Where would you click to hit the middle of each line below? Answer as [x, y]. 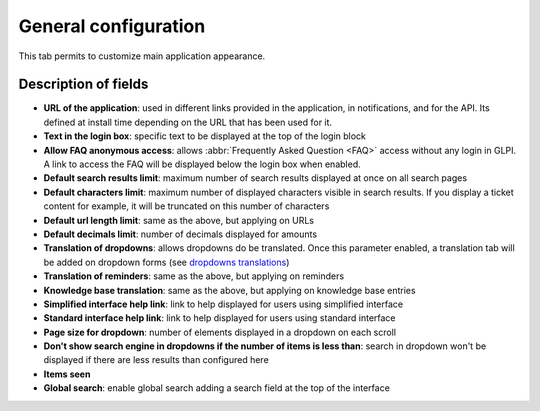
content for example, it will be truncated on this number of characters [186, 206]
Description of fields [83, 84]
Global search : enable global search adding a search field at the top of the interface [216, 388]
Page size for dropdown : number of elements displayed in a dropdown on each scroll [220, 332]
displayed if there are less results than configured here [156, 360]
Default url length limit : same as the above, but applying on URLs [179, 220]
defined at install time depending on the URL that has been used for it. [188, 122]
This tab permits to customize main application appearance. [142, 56]
